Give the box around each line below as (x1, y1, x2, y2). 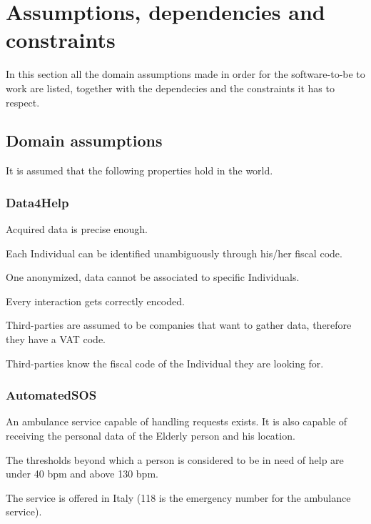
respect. (6, 94, 40, 109)
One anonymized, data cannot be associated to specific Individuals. (6, 270, 300, 285)
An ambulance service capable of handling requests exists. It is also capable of (6, 414, 347, 429)
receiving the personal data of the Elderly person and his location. (6, 428, 295, 443)
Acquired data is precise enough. (6, 222, 148, 237)
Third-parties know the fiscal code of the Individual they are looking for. (6, 355, 324, 370)
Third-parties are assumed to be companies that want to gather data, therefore (6, 317, 352, 332)
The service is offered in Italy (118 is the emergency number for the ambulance (6, 490, 351, 505)
